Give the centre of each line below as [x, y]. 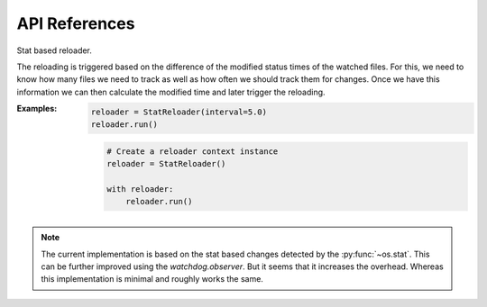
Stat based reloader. [54, 50]
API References [76, 23]
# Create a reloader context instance [193, 151]
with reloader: [140, 189]
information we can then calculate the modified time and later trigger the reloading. [171, 92]
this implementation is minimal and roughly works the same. [152, 279]
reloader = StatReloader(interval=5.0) [179, 112]
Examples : [37, 109]
